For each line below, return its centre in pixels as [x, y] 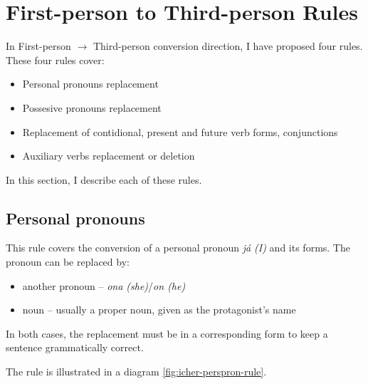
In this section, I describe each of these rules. [104, 179]
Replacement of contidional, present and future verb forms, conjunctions [180, 131]
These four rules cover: [55, 59]
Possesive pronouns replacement [92, 107]
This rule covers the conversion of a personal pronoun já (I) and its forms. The [178, 248]
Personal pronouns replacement [90, 84]
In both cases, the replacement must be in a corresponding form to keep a [167, 333]
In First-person [38, 46]
